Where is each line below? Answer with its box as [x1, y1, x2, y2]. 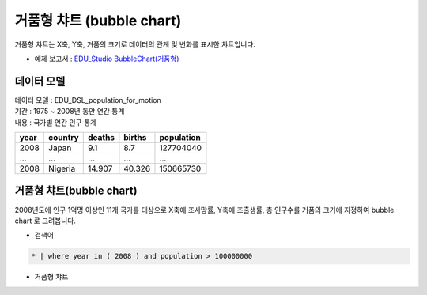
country [48, 132, 79, 143]
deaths [87, 132, 115, 143]
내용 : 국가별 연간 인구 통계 [14, 117, 97, 127]
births [123, 132, 147, 143]
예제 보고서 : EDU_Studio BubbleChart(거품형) [34, 54, 179, 63]
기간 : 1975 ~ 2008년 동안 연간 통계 [14, 107, 125, 116]
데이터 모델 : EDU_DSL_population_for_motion [14, 95, 161, 104]
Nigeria [48, 163, 76, 174]
